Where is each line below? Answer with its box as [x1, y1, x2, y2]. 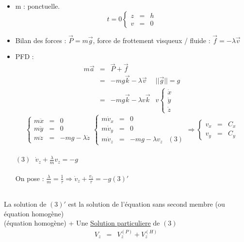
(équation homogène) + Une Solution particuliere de [4, 218, 160, 228]
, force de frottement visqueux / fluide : [93, 35, 211, 45]
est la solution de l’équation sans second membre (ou [68, 199, 225, 209]
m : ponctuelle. [15, 1, 60, 11]
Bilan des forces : [15, 35, 66, 45]
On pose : [15, 173, 44, 183]
